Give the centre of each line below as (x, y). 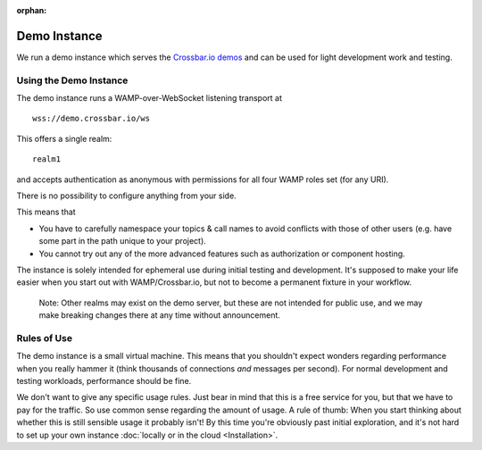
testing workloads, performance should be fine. (104, 381)
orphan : (32, 10)
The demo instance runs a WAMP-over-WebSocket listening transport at (150, 98)
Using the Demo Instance (72, 80)
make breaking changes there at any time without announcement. (160, 315)
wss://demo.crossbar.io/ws (91, 119)
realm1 (47, 159)
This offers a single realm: (64, 138)
